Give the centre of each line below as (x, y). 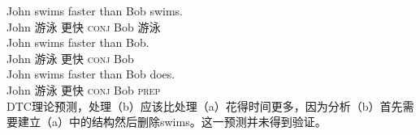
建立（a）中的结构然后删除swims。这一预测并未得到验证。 (172, 122)
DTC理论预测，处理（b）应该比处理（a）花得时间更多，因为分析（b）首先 (205, 105)
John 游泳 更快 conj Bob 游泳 (84, 26)
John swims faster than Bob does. (91, 74)
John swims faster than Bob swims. (95, 11)
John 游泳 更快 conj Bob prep (84, 89)
